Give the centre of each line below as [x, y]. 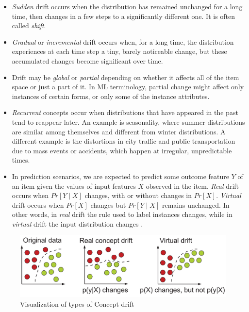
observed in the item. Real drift [192, 186]
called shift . [29, 25]
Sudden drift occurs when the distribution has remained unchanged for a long [127, 6]
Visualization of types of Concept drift [77, 304]
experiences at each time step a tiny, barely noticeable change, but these [119, 51]
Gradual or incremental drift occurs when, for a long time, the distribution [123, 41]
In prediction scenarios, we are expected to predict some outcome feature [120, 176]
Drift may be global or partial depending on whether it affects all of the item [125, 77]
